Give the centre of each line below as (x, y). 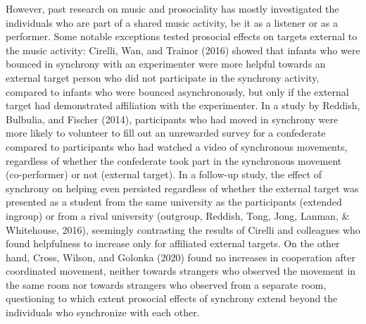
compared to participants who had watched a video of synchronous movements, (177, 146)
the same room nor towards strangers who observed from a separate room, (166, 284)
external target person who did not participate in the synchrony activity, (163, 77)
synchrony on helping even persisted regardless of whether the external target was (182, 188)
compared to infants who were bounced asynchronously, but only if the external (177, 91)
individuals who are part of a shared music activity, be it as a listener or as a (172, 22)
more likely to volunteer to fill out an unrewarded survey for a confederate (166, 133)
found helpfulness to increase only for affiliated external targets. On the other (173, 243)
